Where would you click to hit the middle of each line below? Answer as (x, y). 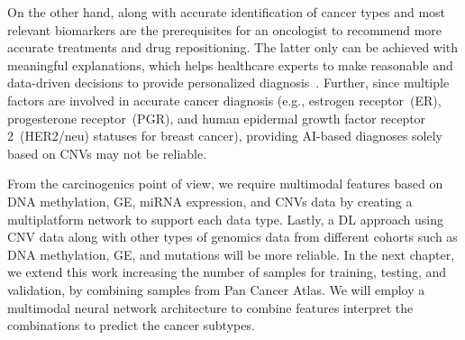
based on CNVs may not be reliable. (107, 153)
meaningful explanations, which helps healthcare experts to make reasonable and (230, 64)
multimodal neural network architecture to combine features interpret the (210, 307)
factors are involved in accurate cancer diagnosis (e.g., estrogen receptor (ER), (224, 100)
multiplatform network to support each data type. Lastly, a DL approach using (226, 219)
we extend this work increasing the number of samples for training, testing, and (227, 272)
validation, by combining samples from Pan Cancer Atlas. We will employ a (216, 289)
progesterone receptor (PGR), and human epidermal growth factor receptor (217, 118)
